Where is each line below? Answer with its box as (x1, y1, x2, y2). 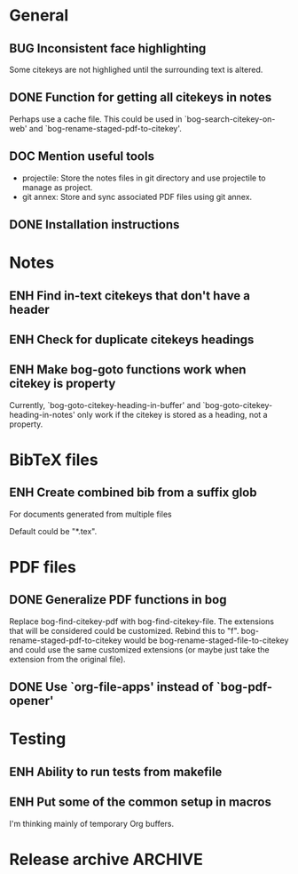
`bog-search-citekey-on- (184, 113, 276, 124)
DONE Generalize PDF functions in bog (9, 592, 227, 607)
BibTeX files (9, 450, 99, 469)
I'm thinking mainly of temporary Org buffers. (9, 818, 175, 829)
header (9, 301, 51, 317)
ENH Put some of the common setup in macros (9, 795, 272, 810)
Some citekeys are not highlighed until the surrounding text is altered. (9, 64, 263, 75)
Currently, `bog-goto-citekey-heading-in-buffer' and (9, 399, 201, 410)
